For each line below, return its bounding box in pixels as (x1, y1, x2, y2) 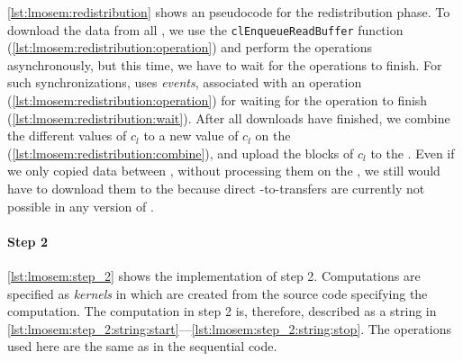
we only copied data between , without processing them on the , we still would (7, 161, 440, 180)
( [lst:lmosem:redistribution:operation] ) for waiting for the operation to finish (7, 91, 428, 110)
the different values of (7, 126, 127, 145)
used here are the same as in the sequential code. (7, 337, 277, 356)
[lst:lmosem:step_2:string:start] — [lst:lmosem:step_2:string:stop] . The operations (7, 319, 451, 338)
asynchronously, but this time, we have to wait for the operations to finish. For (7, 55, 442, 74)
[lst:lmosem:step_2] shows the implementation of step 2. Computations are (7, 266, 421, 284)
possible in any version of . (7, 196, 154, 215)
